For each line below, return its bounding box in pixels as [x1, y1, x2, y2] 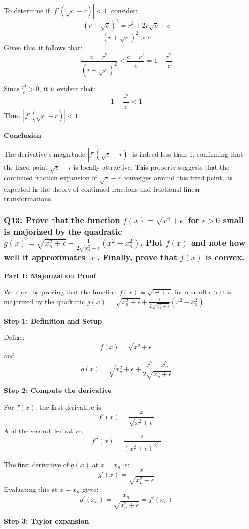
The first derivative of [4, 459, 69, 469]
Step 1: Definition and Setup [4, 315, 102, 326]
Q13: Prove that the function [4, 214, 120, 226]
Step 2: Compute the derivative [4, 385, 112, 395]
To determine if [4, 5, 50, 15]
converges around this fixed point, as [123, 173, 232, 183]
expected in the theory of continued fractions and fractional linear [4, 184, 200, 194]
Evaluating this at [4, 484, 58, 494]
